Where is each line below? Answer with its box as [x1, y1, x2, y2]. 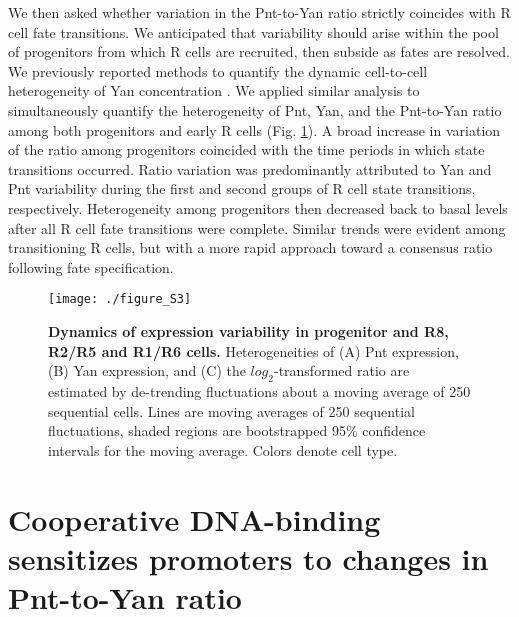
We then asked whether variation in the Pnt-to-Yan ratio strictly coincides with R [8, 2, 511, 22]
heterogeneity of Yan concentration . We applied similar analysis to [8, 80, 420, 101]
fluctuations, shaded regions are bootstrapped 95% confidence [48, 420, 426, 441]
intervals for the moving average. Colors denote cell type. [48, 439, 398, 460]
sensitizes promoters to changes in [8, 537, 489, 578]
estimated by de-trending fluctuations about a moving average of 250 [48, 380, 471, 401]
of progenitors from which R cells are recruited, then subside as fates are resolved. [8, 41, 510, 62]
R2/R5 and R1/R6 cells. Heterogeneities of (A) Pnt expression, [48, 340, 459, 361]
